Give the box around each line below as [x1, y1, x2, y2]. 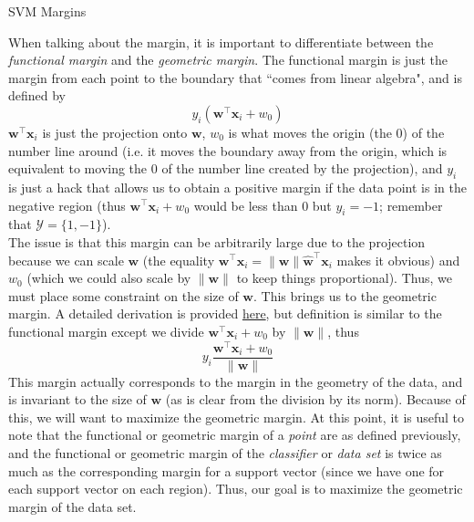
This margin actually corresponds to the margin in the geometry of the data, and [8, 371, 463, 391]
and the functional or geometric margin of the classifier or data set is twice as [8, 444, 442, 463]
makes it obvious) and [336, 250, 460, 269]
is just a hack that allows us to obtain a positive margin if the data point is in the [8, 177, 467, 196]
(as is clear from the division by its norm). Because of [165, 390, 466, 409]
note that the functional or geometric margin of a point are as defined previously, [8, 425, 461, 444]
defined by [8, 86, 67, 105]
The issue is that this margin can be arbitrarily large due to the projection [8, 232, 426, 251]
